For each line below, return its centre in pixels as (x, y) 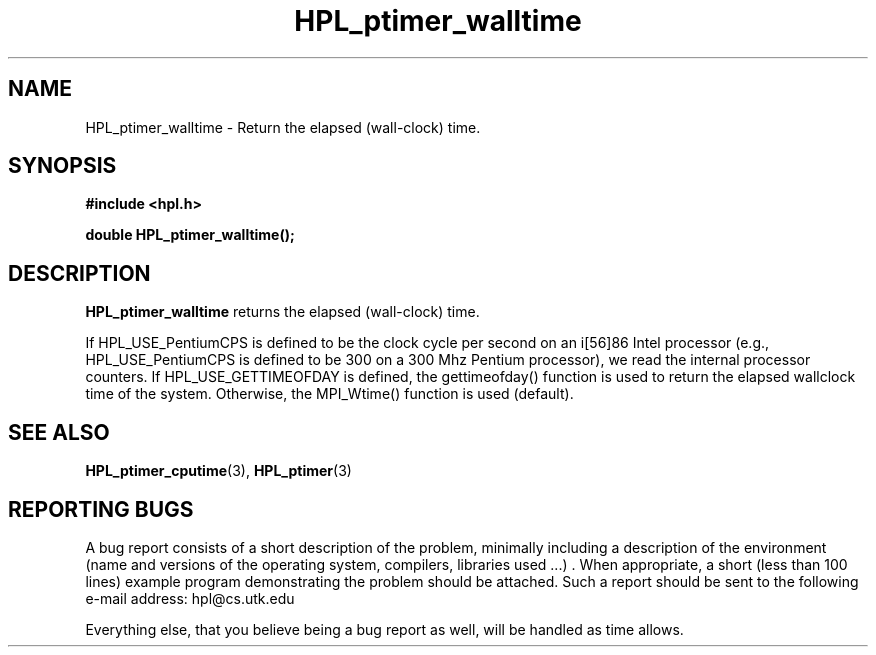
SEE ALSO (59, 432)
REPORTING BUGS (101, 509)
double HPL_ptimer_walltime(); (190, 235)
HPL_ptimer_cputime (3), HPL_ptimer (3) (218, 471)
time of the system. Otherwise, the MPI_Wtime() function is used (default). (329, 394)
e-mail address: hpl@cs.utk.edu (190, 598)
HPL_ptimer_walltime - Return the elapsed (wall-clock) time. (283, 127)
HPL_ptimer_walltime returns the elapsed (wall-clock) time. (282, 312)
